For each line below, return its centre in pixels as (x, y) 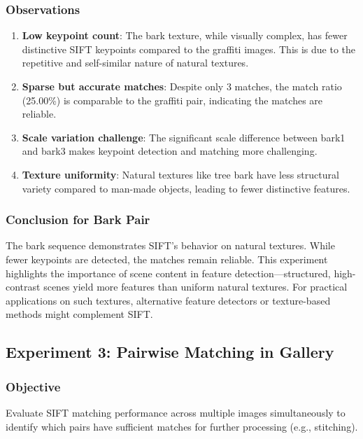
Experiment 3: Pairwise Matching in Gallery (170, 352)
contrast (23, 287)
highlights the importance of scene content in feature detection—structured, (168, 273)
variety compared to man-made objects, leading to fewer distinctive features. (186, 188)
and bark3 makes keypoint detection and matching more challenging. (170, 151)
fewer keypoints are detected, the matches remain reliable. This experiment (167, 259)
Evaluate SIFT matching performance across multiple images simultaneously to (176, 412)
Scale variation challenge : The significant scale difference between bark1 (184, 137)
